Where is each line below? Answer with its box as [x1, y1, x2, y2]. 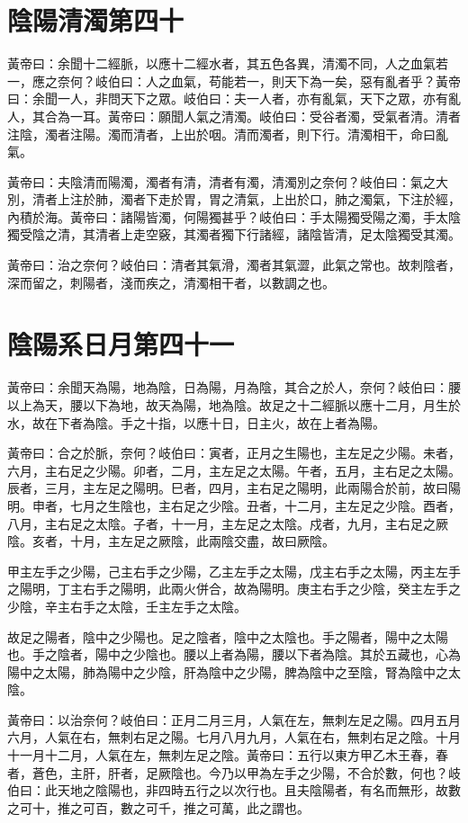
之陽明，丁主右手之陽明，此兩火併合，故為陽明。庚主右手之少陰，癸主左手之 [7, 579, 461, 598]
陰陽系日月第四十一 [7, 326, 235, 362]
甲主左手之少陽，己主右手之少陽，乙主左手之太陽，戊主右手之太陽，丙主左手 [7, 561, 461, 580]
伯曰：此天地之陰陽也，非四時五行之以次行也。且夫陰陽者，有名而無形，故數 [7, 781, 461, 800]
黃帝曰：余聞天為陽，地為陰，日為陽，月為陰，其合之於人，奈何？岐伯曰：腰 [7, 378, 461, 397]
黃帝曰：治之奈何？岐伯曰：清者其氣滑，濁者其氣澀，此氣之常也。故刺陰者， [7, 255, 461, 274]
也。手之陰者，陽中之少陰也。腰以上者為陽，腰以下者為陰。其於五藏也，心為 [7, 645, 461, 664]
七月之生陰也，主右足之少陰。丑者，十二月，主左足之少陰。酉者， [69, 496, 461, 514]
